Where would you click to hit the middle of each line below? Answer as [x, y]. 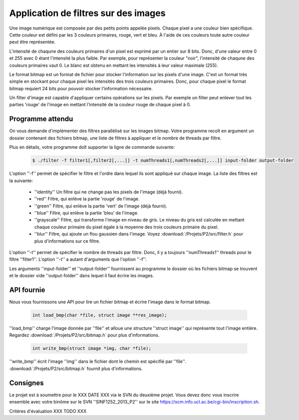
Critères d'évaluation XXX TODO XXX [48, 411]
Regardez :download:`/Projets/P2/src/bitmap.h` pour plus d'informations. [84, 335]
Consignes [27, 383]
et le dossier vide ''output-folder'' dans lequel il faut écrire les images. [82, 276]
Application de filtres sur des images [87, 13]
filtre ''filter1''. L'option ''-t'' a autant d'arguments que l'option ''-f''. [78, 259]
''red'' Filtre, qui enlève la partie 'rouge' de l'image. [87, 199]
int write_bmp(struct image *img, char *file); [92, 349]
